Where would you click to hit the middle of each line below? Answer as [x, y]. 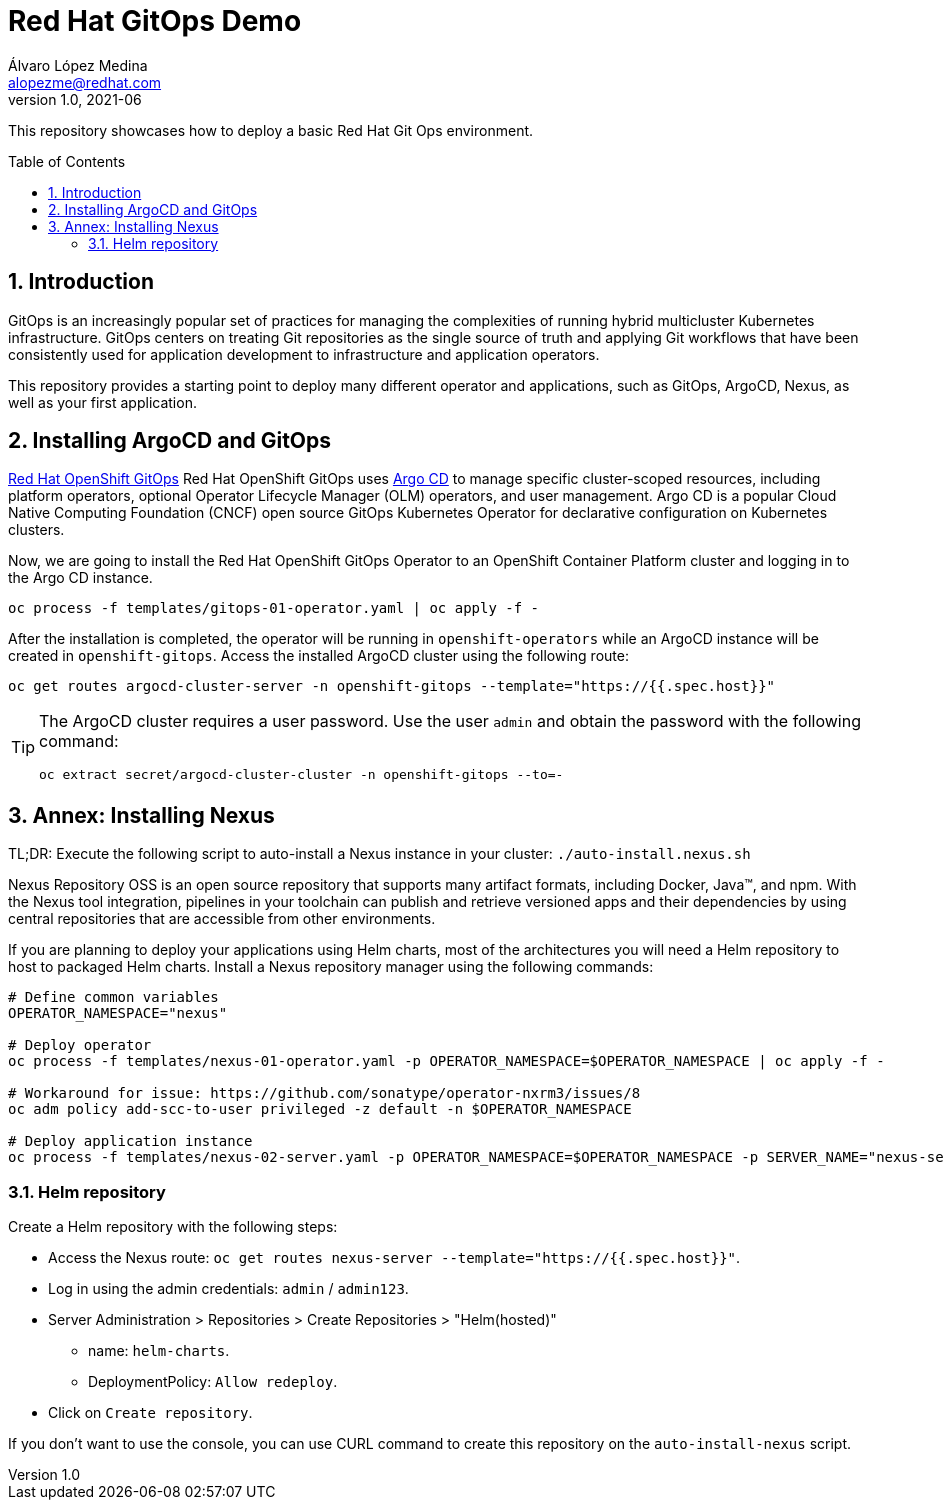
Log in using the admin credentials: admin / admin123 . [228, 1289]
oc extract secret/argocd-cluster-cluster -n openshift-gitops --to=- [301, 775]
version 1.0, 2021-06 [75, 99]
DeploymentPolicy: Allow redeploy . [213, 1382]
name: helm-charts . [159, 1351]
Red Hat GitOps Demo [155, 21]
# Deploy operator [80, 1045]
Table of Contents [67, 161]
